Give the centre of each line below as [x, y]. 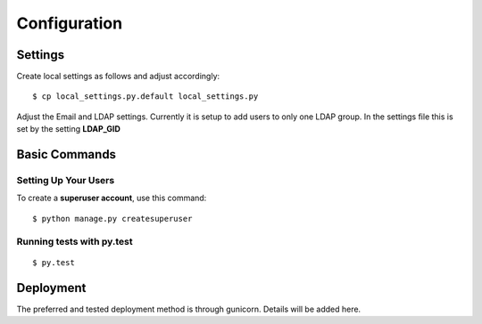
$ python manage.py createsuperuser [112, 219]
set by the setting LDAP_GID [68, 129]
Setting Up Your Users [66, 181]
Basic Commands [66, 154]
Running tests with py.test [75, 241]
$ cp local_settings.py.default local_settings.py [145, 97]
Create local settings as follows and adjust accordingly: [118, 77]
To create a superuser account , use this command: [112, 198]
